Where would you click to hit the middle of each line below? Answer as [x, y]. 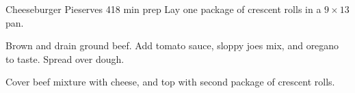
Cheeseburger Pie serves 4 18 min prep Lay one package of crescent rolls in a [163, 9]
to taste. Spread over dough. [65, 58]
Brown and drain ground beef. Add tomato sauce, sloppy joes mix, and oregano [172, 45]
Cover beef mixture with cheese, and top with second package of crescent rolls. [170, 82]
